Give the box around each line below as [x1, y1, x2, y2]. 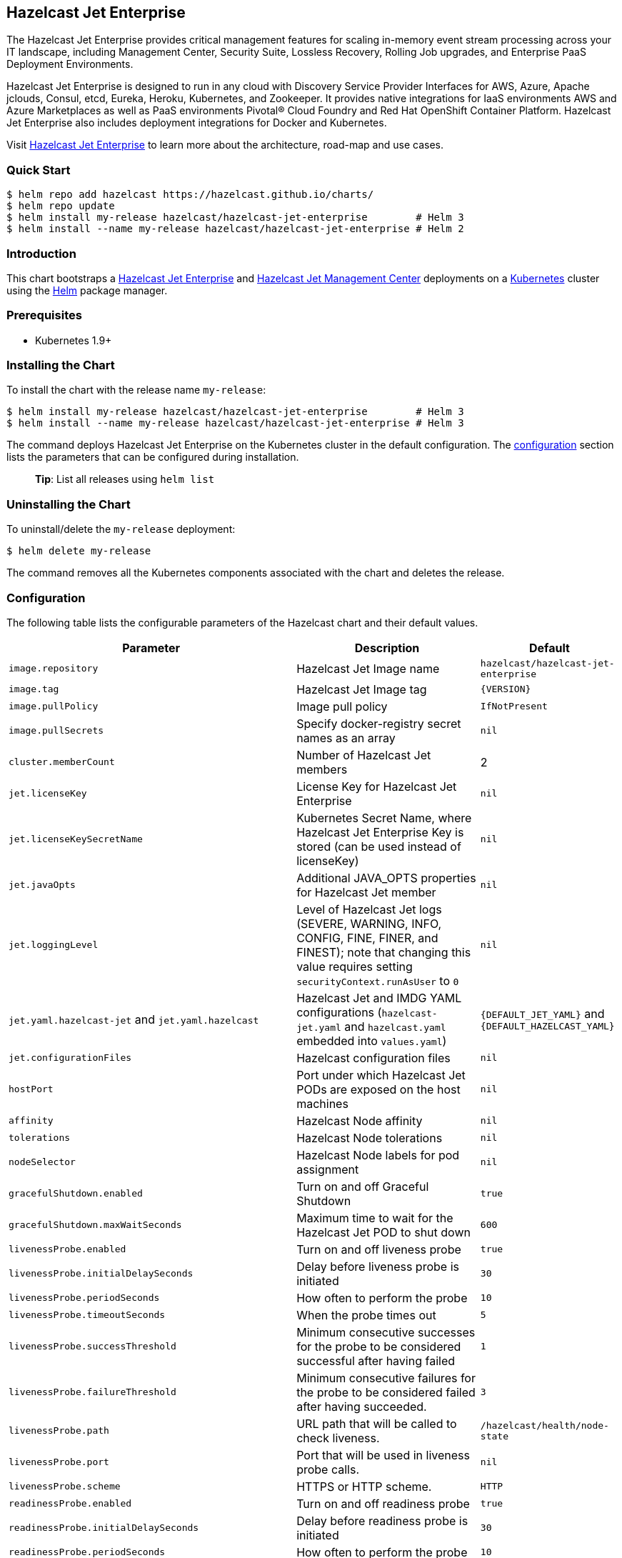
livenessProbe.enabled [9, 1244, 126, 1255]
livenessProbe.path [9, 1425, 109, 1437]
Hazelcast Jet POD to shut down [296, 1224, 471, 1239]
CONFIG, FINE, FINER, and [296, 930, 438, 945]
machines [296, 1096, 348, 1111]
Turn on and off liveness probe [296, 1242, 461, 1257]
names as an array [296, 730, 396, 745]
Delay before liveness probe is [296, 1259, 459, 1274]
